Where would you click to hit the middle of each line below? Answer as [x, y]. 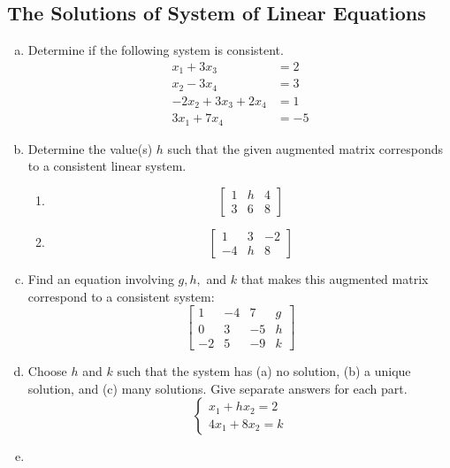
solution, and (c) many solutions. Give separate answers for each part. [217, 388]
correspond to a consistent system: [121, 296]
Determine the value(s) [90, 148]
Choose [47, 371]
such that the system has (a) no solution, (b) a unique [264, 371]
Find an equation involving [101, 278]
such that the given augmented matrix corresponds [305, 148]
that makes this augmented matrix [335, 278]
